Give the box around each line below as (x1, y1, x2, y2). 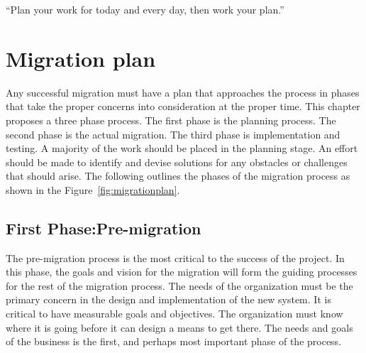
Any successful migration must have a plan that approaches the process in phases (6, 85, 360, 99)
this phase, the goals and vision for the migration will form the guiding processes (6, 264, 357, 279)
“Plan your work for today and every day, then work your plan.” (6, 2, 284, 16)
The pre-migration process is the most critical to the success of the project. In (6, 250, 345, 265)
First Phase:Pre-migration (6, 217, 201, 239)
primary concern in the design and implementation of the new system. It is (6, 292, 331, 307)
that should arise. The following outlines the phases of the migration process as (6, 168, 350, 183)
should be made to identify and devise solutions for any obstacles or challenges (6, 154, 348, 169)
